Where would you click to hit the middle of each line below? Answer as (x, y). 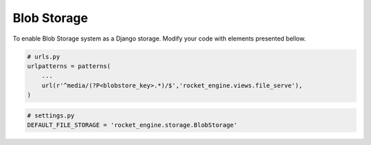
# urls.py (44, 56)
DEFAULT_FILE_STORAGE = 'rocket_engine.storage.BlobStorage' (132, 125)
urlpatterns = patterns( (69, 66)
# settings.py (51, 115)
